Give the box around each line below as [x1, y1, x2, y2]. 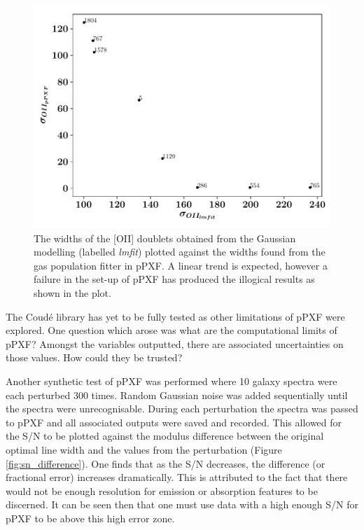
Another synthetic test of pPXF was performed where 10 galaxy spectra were [6, 373, 337, 388]
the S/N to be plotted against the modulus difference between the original [6, 428, 324, 443]
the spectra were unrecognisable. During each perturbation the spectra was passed [6, 401, 358, 416]
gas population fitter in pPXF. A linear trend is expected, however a [34, 258, 328, 272]
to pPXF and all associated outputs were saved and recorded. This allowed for [6, 414, 342, 429]
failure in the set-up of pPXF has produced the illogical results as [34, 272, 315, 286]
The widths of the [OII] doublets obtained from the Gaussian [34, 230, 296, 245]
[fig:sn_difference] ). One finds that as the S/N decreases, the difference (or [6, 456, 325, 470]
